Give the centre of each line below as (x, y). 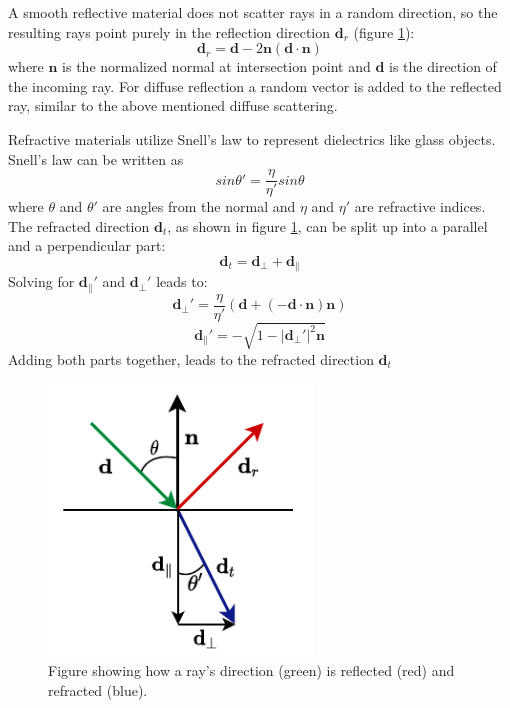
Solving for (41, 281)
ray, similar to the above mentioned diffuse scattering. (173, 105)
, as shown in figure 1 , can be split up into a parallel (327, 225)
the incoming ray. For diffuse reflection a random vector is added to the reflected (255, 85)
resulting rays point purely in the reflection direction (169, 31)
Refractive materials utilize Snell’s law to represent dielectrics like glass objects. (252, 138)
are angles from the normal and (199, 206)
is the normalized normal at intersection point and (216, 66)
